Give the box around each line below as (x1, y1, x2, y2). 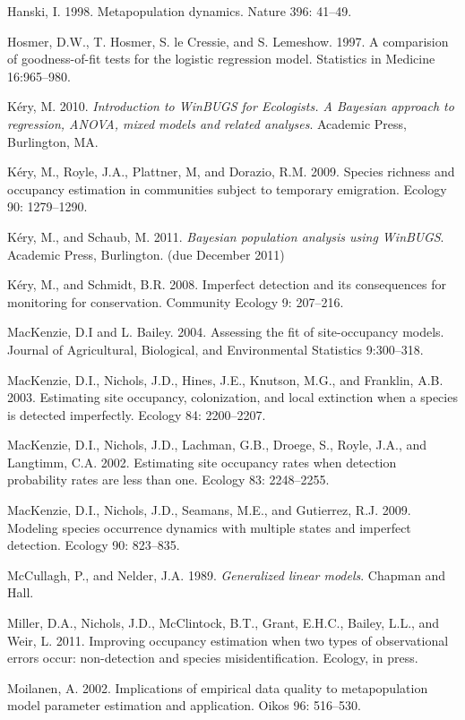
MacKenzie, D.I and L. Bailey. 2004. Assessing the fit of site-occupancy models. (7, 322, 444, 341)
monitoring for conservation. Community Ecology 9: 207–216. (7, 292, 344, 311)
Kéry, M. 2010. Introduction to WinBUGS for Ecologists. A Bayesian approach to (7, 97, 454, 116)
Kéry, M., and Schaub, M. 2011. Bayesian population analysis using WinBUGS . (7, 227, 444, 245)
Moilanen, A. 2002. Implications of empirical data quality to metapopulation (7, 678, 428, 697)
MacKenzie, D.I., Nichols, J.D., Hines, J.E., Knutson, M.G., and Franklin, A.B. (7, 370, 443, 389)
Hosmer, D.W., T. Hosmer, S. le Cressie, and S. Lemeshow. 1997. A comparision (7, 31, 449, 50)
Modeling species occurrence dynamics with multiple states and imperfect (7, 518, 411, 536)
